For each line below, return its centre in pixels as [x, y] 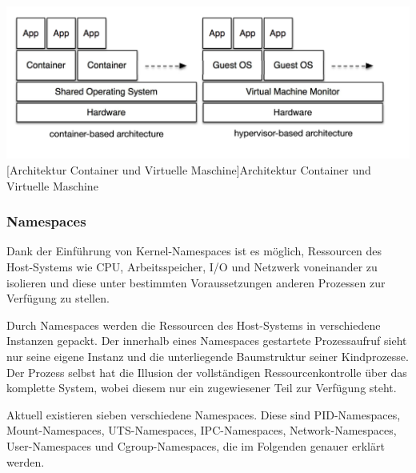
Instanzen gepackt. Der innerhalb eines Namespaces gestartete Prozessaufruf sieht [207, 341]
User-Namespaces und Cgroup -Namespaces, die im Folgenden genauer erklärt [196, 446]
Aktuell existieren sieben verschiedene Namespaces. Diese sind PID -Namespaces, [204, 414]
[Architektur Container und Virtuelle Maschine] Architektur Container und [189, 170]
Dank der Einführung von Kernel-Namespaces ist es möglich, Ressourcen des [194, 251]
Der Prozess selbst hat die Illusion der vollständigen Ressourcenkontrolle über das [207, 372]
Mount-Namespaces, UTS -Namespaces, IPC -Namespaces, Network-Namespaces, [202, 430]
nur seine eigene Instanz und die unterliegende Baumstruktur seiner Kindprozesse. [208, 357]
